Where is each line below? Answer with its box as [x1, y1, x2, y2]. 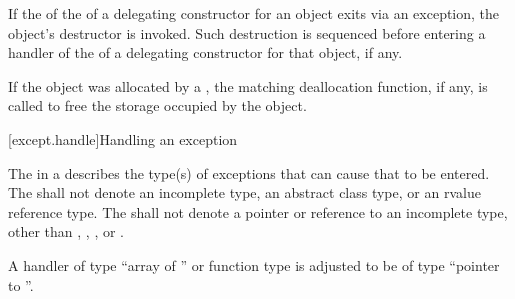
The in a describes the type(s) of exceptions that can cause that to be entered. [8, 162, 490, 183]
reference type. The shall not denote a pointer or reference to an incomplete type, [8, 201, 508, 222]
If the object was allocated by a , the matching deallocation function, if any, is [8, 75, 488, 96]
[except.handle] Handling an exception [8, 128, 238, 149]
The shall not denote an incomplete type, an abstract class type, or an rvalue [8, 182, 481, 203]
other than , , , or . [8, 221, 124, 242]
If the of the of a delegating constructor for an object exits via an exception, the [8, 3, 500, 23]
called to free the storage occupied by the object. [8, 95, 307, 116]
